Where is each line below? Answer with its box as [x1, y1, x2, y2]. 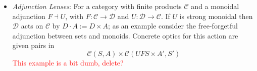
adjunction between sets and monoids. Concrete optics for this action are [12, 30, 238, 40]
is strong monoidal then [179, 10, 253, 21]
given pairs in [12, 40, 55, 50]
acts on [21, 20, 43, 31]
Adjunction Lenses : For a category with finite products [12, 1, 182, 11]
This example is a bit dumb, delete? [12, 57, 124, 67]
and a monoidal [191, 1, 239, 11]
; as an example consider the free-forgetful [108, 20, 238, 31]
